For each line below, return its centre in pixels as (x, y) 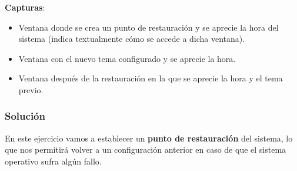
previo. (31, 89)
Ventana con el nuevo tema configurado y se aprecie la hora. (127, 58)
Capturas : (25, 7)
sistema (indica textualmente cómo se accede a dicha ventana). (132, 39)
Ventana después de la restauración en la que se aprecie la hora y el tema (151, 78)
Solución (25, 116)
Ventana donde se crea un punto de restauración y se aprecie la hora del (148, 27)
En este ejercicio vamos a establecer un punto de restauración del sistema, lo (149, 138)
